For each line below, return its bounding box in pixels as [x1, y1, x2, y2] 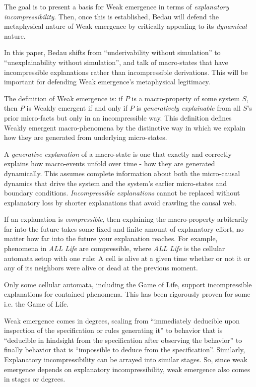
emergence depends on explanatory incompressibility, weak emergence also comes [4, 364, 250, 374]
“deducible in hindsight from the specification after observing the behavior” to [4, 334, 242, 345]
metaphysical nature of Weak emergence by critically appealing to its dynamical [4, 21, 247, 31]
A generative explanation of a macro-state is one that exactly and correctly [4, 148, 232, 159]
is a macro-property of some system [131, 93, 240, 103]
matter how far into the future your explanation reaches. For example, [4, 233, 218, 244]
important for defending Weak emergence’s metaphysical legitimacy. [4, 76, 210, 87]
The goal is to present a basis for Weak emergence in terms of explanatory [4, 1, 229, 11]
